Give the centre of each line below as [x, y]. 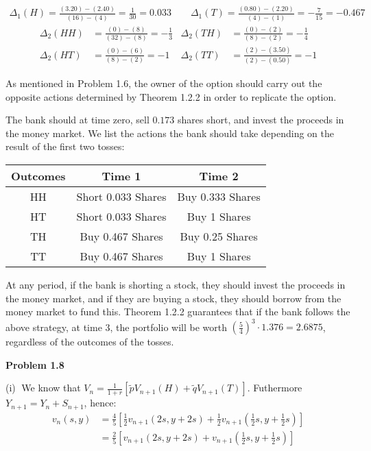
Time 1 [121, 175]
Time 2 [219, 175]
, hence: [100, 403]
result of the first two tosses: [65, 146]
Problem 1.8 [35, 364]
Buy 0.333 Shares [219, 196]
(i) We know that [43, 388]
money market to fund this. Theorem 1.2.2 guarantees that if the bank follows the [178, 312]
